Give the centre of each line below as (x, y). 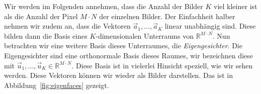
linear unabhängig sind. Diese (210, 26)
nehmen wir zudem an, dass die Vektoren (67, 26)
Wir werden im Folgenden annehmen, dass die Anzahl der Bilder (104, 6)
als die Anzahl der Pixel (41, 16)
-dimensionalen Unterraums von (145, 35)
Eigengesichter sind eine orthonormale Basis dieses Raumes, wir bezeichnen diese (128, 55)
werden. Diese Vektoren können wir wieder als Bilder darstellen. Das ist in (119, 75)
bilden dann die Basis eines (46, 35)
